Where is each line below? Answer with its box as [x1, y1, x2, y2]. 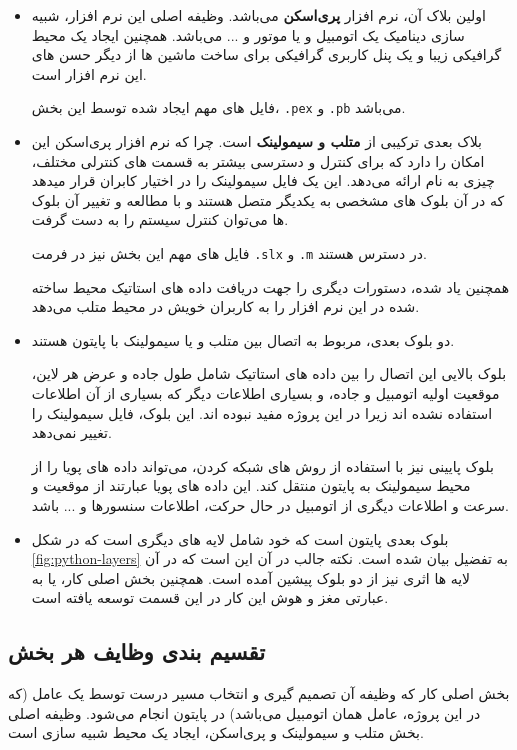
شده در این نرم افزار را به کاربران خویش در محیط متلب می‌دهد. [31, 296, 420, 317]
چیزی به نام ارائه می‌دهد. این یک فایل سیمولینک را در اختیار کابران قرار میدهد [31, 170, 495, 191]
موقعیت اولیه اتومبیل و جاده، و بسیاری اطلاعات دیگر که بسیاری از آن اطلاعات [31, 383, 500, 404]
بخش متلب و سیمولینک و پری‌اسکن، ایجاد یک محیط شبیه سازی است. [8, 722, 424, 743]
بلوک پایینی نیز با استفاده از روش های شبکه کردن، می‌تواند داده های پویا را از [31, 455, 494, 476]
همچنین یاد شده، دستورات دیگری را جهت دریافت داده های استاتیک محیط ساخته [31, 276, 510, 297]
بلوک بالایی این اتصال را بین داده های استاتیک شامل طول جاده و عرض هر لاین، [31, 363, 507, 384]
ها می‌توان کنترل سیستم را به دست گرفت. [31, 209, 289, 230]
